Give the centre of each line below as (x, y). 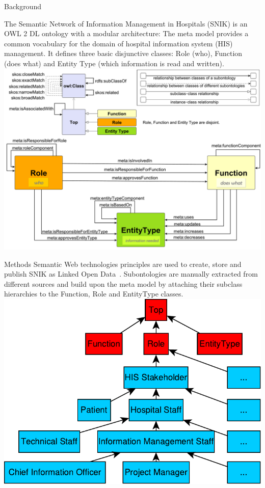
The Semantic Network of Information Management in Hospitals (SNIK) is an (126, 23)
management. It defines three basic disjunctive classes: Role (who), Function (123, 53)
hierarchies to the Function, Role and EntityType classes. (94, 294)
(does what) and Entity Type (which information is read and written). (114, 63)
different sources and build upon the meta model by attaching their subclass (123, 283)
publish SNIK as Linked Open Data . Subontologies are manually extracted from (131, 274)
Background (23, 6)
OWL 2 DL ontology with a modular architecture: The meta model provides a (126, 33)
